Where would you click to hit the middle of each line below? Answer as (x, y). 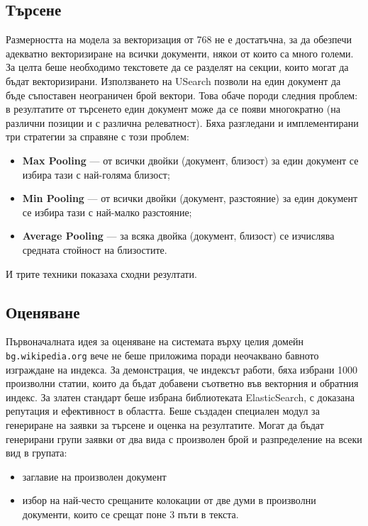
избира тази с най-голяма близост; (96, 174)
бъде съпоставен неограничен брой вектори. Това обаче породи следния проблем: (182, 95)
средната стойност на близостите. (95, 249)
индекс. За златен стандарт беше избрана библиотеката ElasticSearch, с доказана (180, 397)
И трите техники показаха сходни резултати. (101, 273)
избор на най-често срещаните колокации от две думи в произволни (169, 500)
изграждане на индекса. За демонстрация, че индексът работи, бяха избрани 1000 (182, 369)
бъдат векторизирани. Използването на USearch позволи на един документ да (173, 80)
